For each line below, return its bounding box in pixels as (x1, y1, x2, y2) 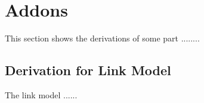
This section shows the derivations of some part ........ (5, 32, 200, 44)
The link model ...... (5, 88, 78, 101)
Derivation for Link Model (5, 61, 171, 79)
